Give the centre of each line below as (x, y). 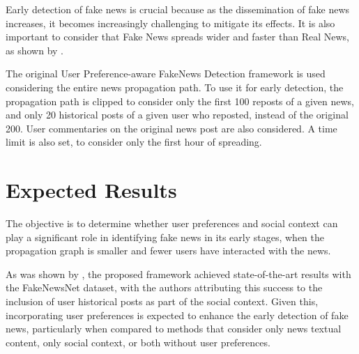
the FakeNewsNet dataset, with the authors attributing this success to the (164, 287)
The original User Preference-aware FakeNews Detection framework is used (166, 74)
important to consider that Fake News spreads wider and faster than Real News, (177, 37)
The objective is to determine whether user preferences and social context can (172, 223)
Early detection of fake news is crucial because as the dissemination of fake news (178, 9)
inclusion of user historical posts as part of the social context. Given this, (162, 301)
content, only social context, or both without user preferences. (138, 342)
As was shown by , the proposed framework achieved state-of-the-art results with (178, 274)
